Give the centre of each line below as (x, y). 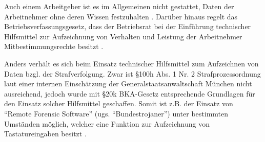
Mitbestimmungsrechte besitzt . (54, 46)
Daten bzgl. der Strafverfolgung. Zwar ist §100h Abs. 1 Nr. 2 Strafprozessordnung (132, 73)
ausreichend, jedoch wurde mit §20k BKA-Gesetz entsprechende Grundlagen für (130, 93)
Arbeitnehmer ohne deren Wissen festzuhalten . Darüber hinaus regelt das (121, 16)
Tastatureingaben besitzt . (45, 134)
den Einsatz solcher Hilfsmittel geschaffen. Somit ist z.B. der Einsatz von (119, 103)
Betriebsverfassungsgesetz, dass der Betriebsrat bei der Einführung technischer (128, 26)
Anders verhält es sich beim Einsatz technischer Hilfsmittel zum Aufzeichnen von (131, 63)
